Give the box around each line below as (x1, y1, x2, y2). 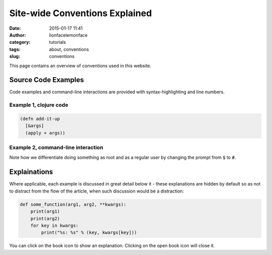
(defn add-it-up (20, 116, 60, 121)
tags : (9, 46, 21, 52)
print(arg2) (30, 216, 60, 221)
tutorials (49, 39, 66, 45)
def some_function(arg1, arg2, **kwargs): (20, 202, 126, 207)
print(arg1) (30, 209, 60, 214)
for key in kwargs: (30, 222, 79, 228)
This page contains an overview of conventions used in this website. (9, 62, 152, 69)
